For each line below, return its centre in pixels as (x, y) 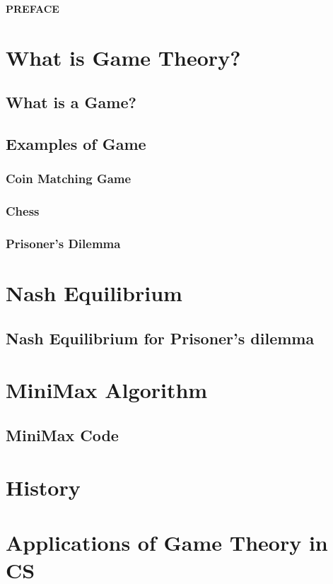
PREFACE (33, 8)
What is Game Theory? (123, 57)
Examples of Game (76, 144)
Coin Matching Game (69, 179)
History (43, 487)
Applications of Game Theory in (167, 542)
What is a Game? (71, 102)
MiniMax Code (62, 434)
